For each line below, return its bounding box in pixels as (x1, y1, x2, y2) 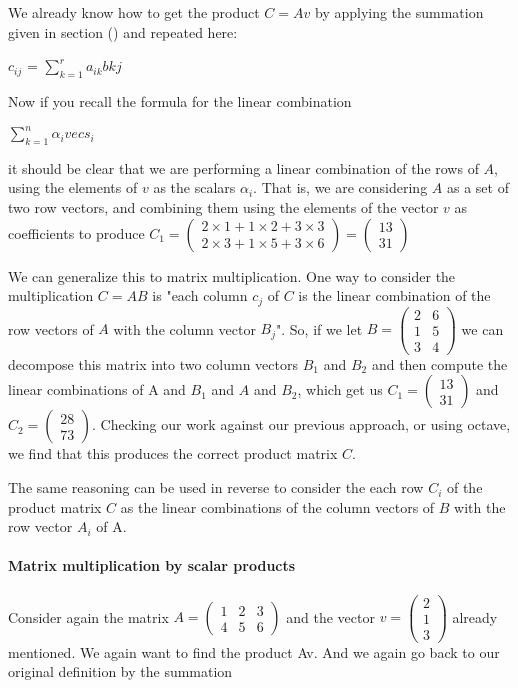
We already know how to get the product (8, 2, 260, 22)
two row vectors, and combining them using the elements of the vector (8, 197, 439, 218)
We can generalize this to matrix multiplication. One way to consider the (8, 265, 456, 286)
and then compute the (371, 353, 508, 374)
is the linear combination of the (298, 285, 491, 306)
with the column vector (113, 318, 256, 339)
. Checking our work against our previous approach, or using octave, (92, 414, 511, 435)
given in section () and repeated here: (8, 21, 238, 42)
